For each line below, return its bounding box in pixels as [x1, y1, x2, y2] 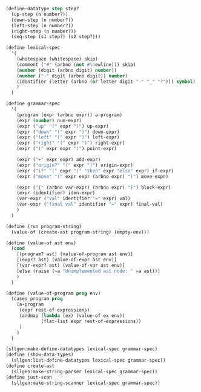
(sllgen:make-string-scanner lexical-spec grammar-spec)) [11, 380, 161, 386]
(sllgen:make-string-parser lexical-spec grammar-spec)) [11, 368, 158, 374]
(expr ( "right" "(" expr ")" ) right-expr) [16, 140, 125, 146]
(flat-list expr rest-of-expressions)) [41, 318, 142, 324]
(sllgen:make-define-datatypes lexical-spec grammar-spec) [5, 346, 158, 352]
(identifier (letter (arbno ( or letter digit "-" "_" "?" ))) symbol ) [16, 79, 196, 85]
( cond [11, 246, 25, 252]
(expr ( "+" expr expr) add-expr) [16, 157, 101, 163]
